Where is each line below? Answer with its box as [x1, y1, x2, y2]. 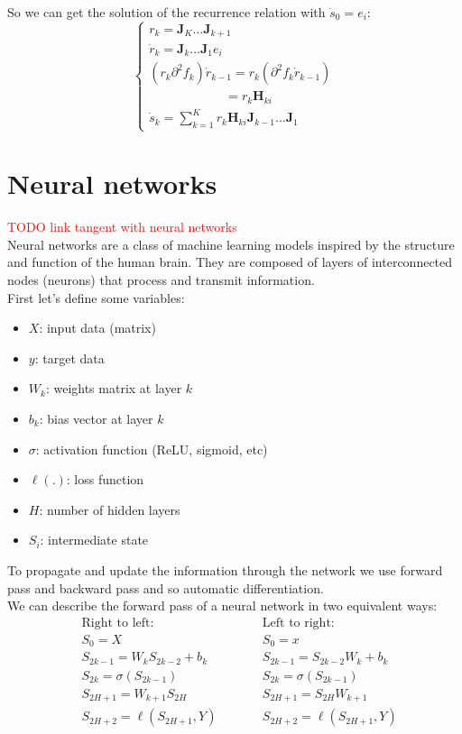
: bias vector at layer [39, 409, 153, 427]
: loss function [66, 470, 144, 489]
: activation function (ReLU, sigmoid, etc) [35, 439, 268, 458]
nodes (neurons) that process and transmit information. [7, 271, 315, 289]
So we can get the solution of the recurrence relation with [7, 3, 326, 21]
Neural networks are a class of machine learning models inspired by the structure [7, 234, 455, 253]
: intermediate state [40, 530, 149, 549]
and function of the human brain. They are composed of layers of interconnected [7, 252, 453, 271]
